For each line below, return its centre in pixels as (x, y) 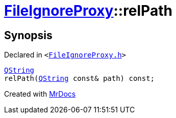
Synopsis (28, 35)
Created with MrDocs (40, 94)
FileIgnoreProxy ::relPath (88, 11)
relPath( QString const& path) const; (80, 79)
